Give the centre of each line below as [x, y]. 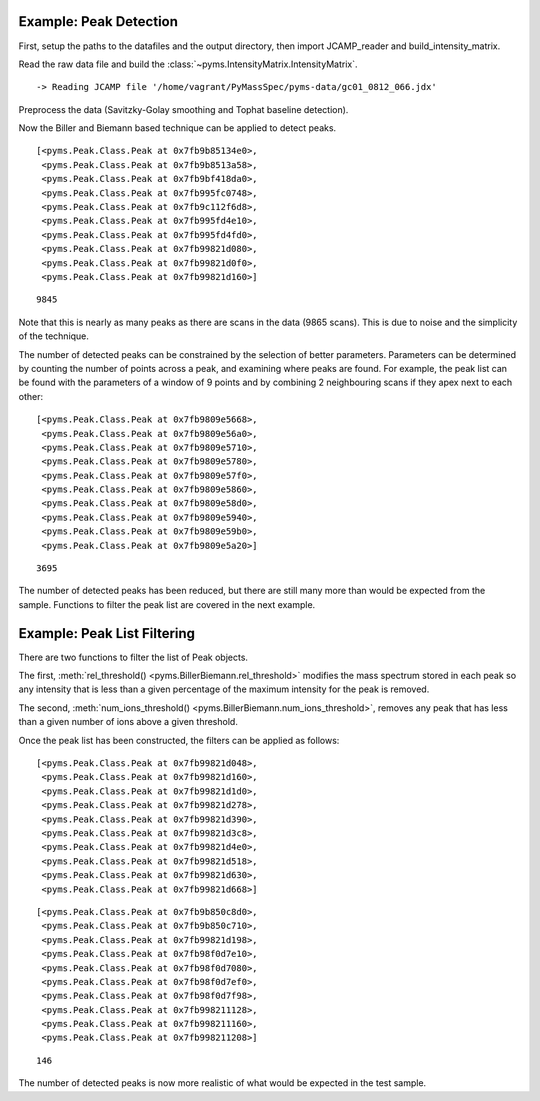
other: [31, 396]
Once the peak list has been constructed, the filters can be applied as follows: [179, 740]
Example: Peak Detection [98, 21]
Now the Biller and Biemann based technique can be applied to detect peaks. [177, 128]
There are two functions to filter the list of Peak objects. [133, 657]
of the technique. [54, 336]
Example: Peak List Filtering [106, 633]
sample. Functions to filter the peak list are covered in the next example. [167, 604]
